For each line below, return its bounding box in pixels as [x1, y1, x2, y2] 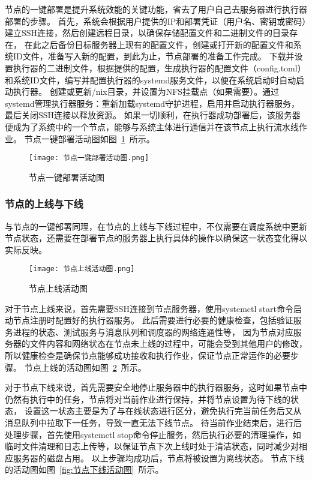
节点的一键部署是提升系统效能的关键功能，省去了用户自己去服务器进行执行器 [5, 3, 307, 15]
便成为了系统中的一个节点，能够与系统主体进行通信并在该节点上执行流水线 [5, 120, 299, 133]
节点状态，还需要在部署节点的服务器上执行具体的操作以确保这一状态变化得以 [5, 232, 307, 244]
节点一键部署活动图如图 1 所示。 [24, 132, 155, 145]
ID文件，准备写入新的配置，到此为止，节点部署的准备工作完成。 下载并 [13, 50, 295, 62]
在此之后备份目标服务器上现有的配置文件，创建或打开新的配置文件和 [24, 38, 293, 50]
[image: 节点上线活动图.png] [29, 265, 135, 274]
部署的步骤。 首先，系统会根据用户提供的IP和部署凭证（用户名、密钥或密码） [5, 14, 307, 27]
